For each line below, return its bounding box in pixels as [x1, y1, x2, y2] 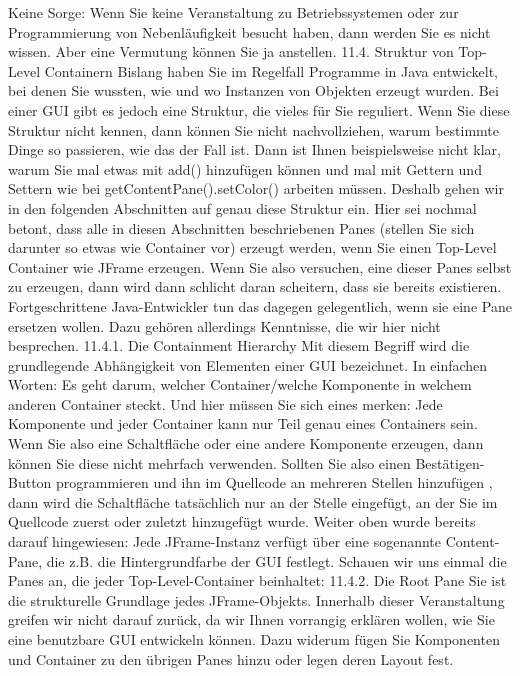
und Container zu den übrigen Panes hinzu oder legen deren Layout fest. [8, 648, 454, 669]
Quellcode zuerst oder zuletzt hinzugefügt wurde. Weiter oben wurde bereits [8, 511, 476, 532]
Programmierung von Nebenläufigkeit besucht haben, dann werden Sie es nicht [8, 21, 491, 42]
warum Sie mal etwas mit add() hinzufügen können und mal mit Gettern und [8, 158, 482, 179]
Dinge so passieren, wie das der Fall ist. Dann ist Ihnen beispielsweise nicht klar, [8, 139, 501, 160]
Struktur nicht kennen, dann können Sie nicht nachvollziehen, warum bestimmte [8, 119, 500, 140]
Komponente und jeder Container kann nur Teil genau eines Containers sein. [8, 413, 478, 434]
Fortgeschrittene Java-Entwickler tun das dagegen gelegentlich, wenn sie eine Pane [8, 295, 512, 316]
